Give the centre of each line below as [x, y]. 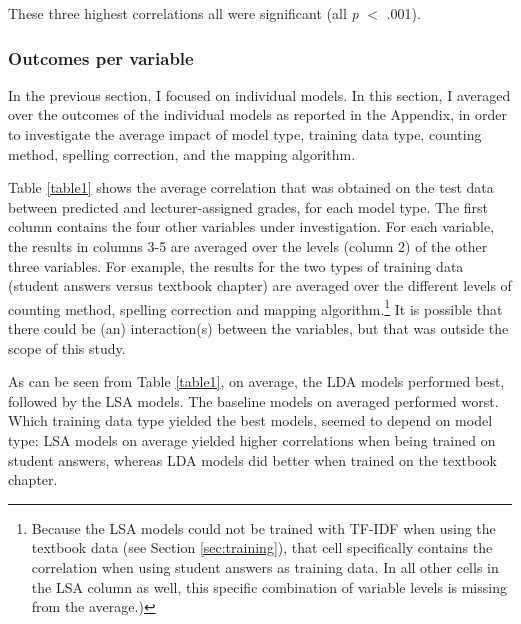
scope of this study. [67, 347]
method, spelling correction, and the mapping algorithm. [182, 153]
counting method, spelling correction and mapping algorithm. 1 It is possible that [255, 307]
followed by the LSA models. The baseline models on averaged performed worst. [253, 400]
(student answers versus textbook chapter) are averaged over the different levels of [260, 285]
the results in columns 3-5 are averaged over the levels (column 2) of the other [248, 245]
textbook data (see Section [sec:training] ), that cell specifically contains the [262, 547]
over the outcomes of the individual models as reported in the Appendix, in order [258, 114]
